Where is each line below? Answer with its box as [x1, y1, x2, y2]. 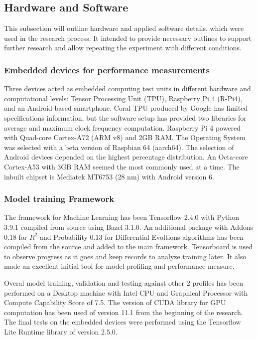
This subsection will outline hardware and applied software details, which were [4, 23, 244, 33]
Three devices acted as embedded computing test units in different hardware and [4, 83, 251, 94]
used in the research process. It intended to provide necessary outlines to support [4, 32, 252, 43]
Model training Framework [4, 192, 115, 205]
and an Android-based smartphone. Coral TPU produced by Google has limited [4, 103, 248, 113]
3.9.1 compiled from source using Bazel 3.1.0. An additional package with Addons [4, 221, 254, 232]
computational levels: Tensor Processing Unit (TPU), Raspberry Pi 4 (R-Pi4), [4, 93, 243, 103]
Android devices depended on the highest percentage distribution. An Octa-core [4, 152, 248, 162]
